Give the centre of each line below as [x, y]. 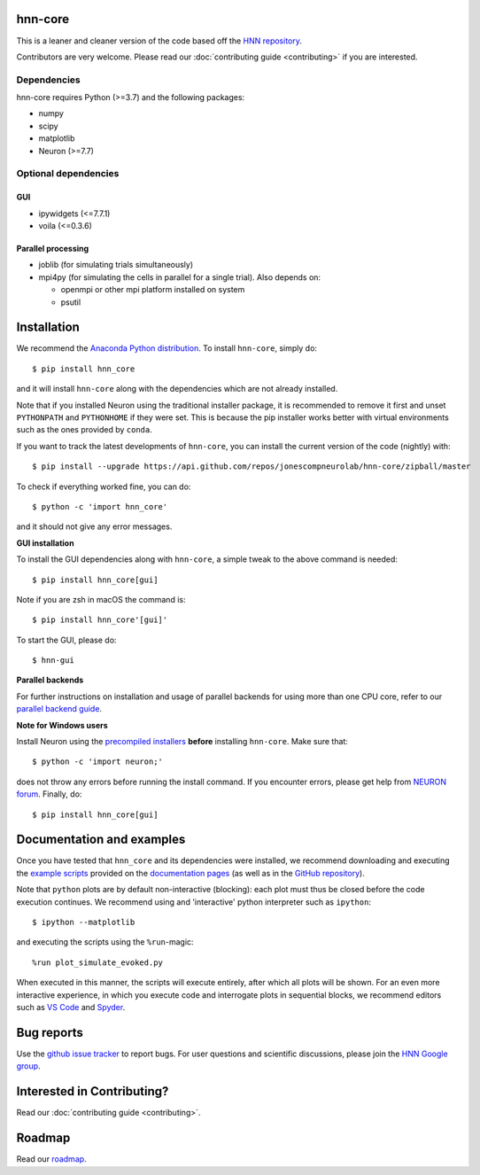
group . [28, 1066]
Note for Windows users [62, 725]
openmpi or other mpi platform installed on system [153, 290]
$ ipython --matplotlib [84, 922]
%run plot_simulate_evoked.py [98, 962]
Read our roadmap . [52, 1159]
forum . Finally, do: [49, 794]
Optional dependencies [68, 174]
